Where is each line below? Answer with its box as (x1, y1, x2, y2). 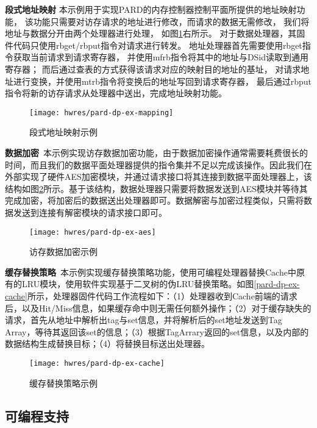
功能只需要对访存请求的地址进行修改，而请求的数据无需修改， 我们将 (33, 15, 310, 27)
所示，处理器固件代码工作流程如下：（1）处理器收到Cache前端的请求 (27, 290, 297, 302)
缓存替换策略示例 (29, 376, 98, 389)
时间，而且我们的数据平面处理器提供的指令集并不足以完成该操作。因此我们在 (5, 158, 312, 171)
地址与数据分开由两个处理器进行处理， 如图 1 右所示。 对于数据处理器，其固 (5, 27, 305, 40)
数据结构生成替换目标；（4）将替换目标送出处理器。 (5, 337, 210, 350)
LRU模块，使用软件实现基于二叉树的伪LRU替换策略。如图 (21, 277, 254, 290)
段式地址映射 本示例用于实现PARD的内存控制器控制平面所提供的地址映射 (5, 3, 297, 15)
